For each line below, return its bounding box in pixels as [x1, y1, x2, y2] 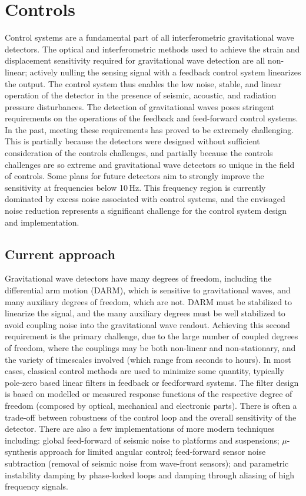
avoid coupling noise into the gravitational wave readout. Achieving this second [5, 318, 290, 330]
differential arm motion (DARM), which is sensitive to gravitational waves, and [5, 284, 291, 296]
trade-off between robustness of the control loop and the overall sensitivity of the [5, 411, 297, 423]
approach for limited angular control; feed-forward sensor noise [39, 445, 266, 458]
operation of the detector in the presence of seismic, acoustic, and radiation [5, 89, 277, 101]
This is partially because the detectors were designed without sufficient [5, 135, 260, 147]
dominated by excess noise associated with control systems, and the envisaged [5, 193, 285, 205]
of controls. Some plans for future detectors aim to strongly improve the [5, 170, 264, 182]
